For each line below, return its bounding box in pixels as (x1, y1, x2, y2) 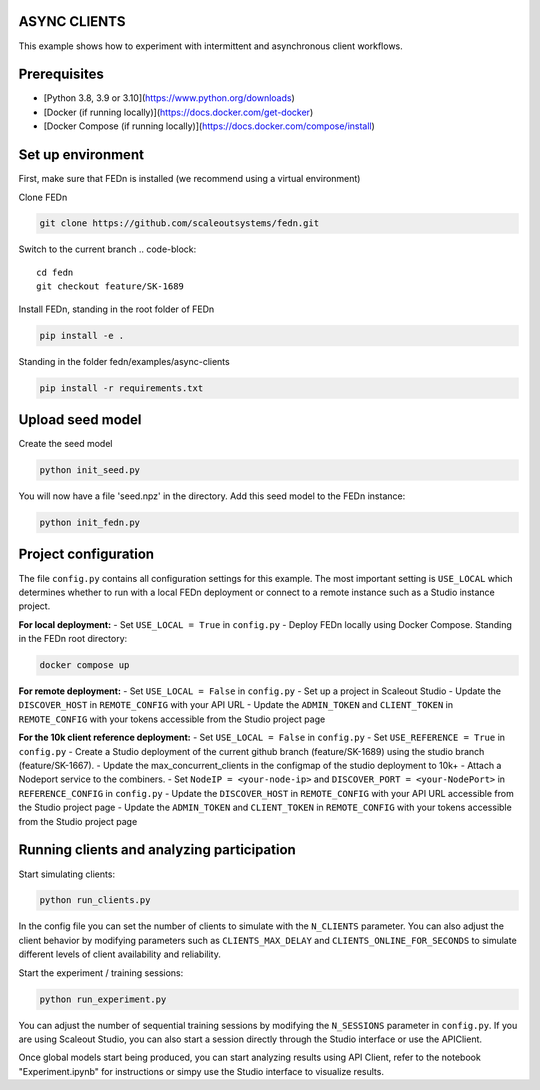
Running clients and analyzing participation (18, 841, 297, 859)
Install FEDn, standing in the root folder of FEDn (18, 303, 215, 315)
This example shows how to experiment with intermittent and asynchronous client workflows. (18, 40, 404, 52)
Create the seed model (18, 438, 113, 450)
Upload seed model (18, 411, 142, 428)
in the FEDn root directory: (18, 633, 128, 645)
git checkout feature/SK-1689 (36, 281, 185, 292)
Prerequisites (18, 66, 104, 83)
